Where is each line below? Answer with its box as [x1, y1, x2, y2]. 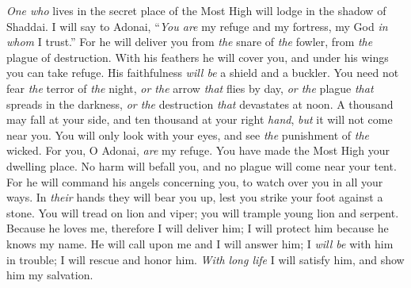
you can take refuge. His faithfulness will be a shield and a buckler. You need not [6, 64, 399, 81]
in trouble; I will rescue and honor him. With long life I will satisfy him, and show [6, 251, 405, 267]
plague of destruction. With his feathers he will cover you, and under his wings [6, 48, 389, 65]
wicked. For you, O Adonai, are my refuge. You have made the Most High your [6, 142, 390, 159]
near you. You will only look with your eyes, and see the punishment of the [6, 126, 369, 143]
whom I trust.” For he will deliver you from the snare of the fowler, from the [6, 33, 373, 50]
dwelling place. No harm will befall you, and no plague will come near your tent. [6, 157, 397, 174]
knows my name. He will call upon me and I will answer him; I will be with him [6, 235, 394, 252]
